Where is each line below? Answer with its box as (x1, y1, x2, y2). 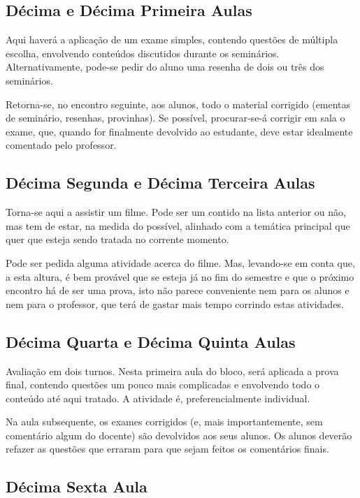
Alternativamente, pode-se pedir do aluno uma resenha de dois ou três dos (6, 59, 324, 74)
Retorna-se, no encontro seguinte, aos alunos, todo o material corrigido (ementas (6, 96, 351, 111)
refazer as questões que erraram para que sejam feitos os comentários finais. (6, 441, 329, 456)
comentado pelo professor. (6, 138, 117, 152)
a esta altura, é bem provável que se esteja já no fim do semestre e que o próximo (6, 269, 354, 284)
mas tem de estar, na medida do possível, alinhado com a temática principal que (6, 218, 350, 233)
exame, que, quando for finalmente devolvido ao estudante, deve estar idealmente (6, 124, 353, 138)
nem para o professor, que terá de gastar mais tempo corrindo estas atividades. (6, 296, 344, 311)
